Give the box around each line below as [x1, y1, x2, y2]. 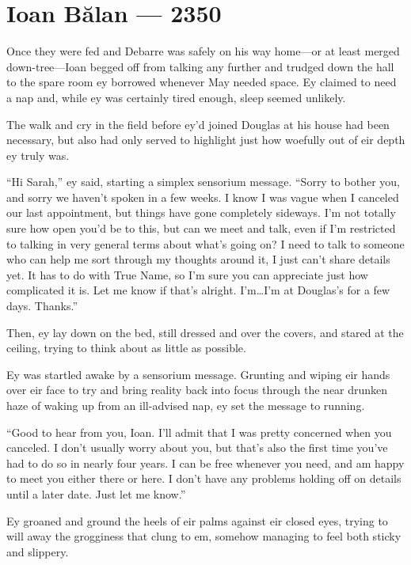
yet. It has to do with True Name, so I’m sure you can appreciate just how [6, 266, 368, 282]
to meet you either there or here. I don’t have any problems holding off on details [6, 470, 401, 487]
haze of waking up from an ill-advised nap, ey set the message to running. [6, 397, 365, 413]
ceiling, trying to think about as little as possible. [6, 339, 246, 356]
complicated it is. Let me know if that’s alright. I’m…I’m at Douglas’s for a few [6, 282, 390, 298]
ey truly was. [6, 146, 70, 163]
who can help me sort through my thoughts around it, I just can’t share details [6, 251, 390, 267]
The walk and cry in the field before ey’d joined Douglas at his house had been [6, 116, 390, 132]
